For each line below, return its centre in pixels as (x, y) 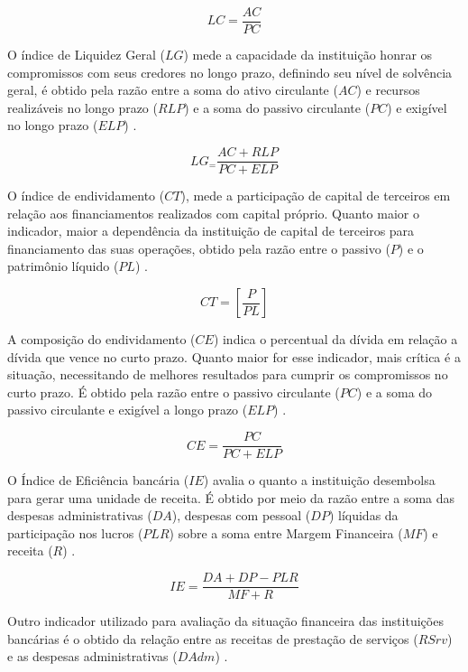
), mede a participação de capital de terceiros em (316, 196)
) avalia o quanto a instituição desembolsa (319, 480)
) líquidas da (363, 515)
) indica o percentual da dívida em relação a (335, 339)
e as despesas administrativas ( (92, 656)
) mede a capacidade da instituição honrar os (308, 55)
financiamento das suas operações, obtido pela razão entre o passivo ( (199, 248)
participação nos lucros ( (75, 532)
